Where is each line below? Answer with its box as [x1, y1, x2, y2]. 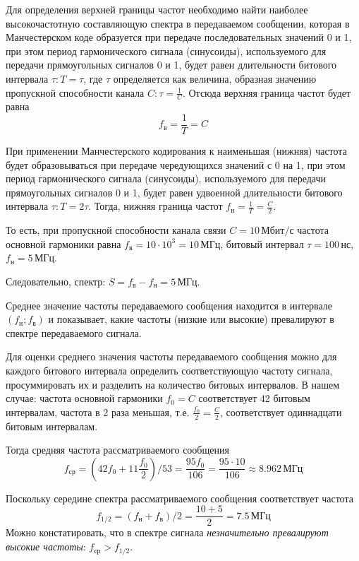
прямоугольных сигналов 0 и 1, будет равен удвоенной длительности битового [6, 184, 343, 199]
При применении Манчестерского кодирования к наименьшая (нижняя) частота [6, 143, 347, 158]
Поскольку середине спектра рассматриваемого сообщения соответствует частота [6, 490, 353, 505]
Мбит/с [261, 226, 294, 237]
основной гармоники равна [6, 236, 121, 251]
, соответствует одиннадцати [219, 404, 342, 419]
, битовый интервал [220, 236, 304, 251]
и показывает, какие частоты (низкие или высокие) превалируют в [48, 312, 334, 326]
